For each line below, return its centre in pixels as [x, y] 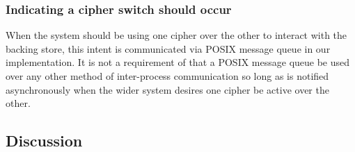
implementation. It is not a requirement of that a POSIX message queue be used [178, 62]
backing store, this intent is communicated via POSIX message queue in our [168, 48]
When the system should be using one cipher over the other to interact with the [176, 35]
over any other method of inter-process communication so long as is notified [167, 76]
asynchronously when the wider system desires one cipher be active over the [167, 89]
